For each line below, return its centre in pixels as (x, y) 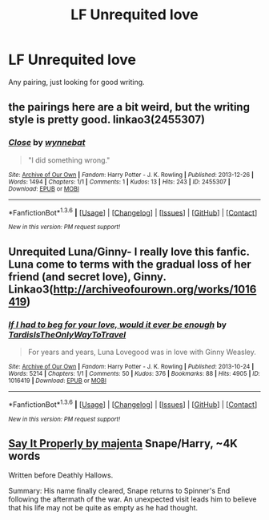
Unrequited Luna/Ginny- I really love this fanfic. (129, 251)
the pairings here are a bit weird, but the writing (129, 107)
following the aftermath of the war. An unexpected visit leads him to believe (132, 499)
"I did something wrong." (69, 160)
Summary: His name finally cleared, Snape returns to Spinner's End (119, 491)
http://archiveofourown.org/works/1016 (155, 289)
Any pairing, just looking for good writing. (77, 82)
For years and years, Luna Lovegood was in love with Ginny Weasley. (142, 352)
